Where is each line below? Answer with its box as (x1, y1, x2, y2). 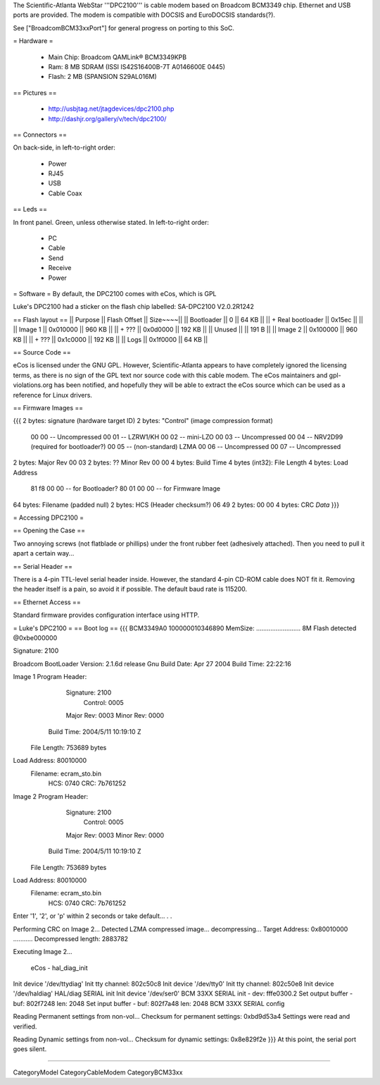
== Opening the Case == (13, 526, 86, 535)
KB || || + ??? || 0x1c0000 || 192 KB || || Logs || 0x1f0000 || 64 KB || (13, 335, 208, 343)
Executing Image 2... (13, 948, 73, 956)
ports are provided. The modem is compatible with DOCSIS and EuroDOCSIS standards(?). (13, 11, 276, 19)
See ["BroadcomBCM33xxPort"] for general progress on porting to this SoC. (13, 23, 235, 32)
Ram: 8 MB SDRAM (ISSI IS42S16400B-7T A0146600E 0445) (48, 62, 225, 71)
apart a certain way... (13, 549, 75, 558)
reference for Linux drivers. (13, 391, 93, 399)
